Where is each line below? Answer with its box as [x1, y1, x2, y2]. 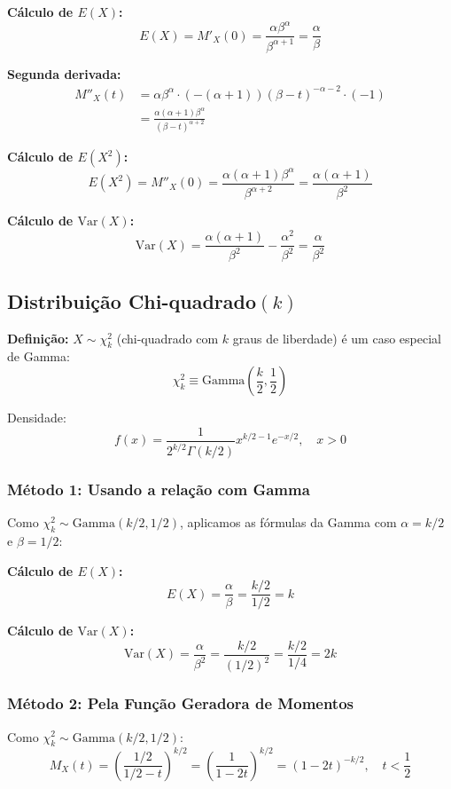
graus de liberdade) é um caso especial [232, 328, 441, 347]
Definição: [7, 328, 69, 347]
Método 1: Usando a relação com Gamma [7, 477, 310, 500]
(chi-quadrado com [116, 328, 219, 347]
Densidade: [7, 408, 66, 427]
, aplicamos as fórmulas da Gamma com [180, 513, 397, 532]
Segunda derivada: [7, 64, 121, 83]
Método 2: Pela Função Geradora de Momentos [7, 692, 354, 714]
